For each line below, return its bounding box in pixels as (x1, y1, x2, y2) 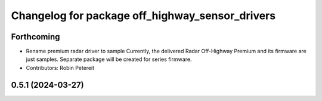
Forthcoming (11, 32, 60, 42)
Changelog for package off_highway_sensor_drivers (11, 9, 276, 22)
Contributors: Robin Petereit (26, 64, 95, 71)
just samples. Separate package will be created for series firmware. (26, 56, 192, 63)
